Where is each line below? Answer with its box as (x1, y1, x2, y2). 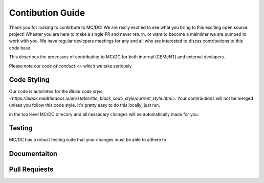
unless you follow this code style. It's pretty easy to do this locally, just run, (9, 102, 160, 108)
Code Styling (9, 76, 50, 84)
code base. (9, 45, 32, 51)
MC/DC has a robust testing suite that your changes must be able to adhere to (9, 137, 166, 143)
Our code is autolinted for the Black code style (9, 89, 103, 94)
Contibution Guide (9, 7, 85, 18)
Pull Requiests (9, 165, 54, 174)
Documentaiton (9, 150, 58, 158)
